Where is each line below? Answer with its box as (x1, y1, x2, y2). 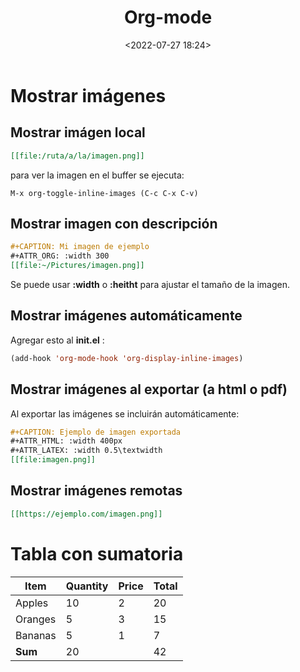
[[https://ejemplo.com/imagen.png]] (10, 509, 163, 519)
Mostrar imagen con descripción (10, 216, 218, 233)
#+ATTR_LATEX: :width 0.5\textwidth (10, 446, 163, 456)
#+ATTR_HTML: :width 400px (10, 436, 123, 446)
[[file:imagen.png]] (10, 455, 97, 465)
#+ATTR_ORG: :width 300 (10, 251, 110, 261)
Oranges (15, 612, 57, 626)
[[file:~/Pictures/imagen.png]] (10, 261, 145, 271)
